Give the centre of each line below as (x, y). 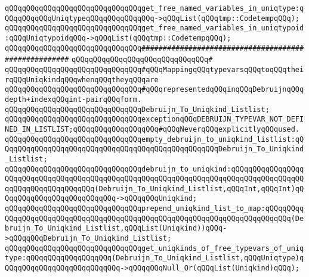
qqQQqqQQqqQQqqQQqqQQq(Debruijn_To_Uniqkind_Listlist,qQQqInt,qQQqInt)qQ (154, 189)
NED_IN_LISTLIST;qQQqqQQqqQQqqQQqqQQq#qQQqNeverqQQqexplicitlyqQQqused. (152, 129)
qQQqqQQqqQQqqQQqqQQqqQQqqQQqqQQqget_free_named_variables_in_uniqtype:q (154, 8)
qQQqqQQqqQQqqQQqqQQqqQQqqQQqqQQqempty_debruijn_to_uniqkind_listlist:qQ (154, 139)
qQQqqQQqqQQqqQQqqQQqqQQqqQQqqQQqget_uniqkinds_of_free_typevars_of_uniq (154, 248)
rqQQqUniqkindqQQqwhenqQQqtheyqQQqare (82, 80)
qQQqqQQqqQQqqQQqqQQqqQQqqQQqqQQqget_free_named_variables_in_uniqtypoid (154, 28)
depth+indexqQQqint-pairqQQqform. (73, 99)
